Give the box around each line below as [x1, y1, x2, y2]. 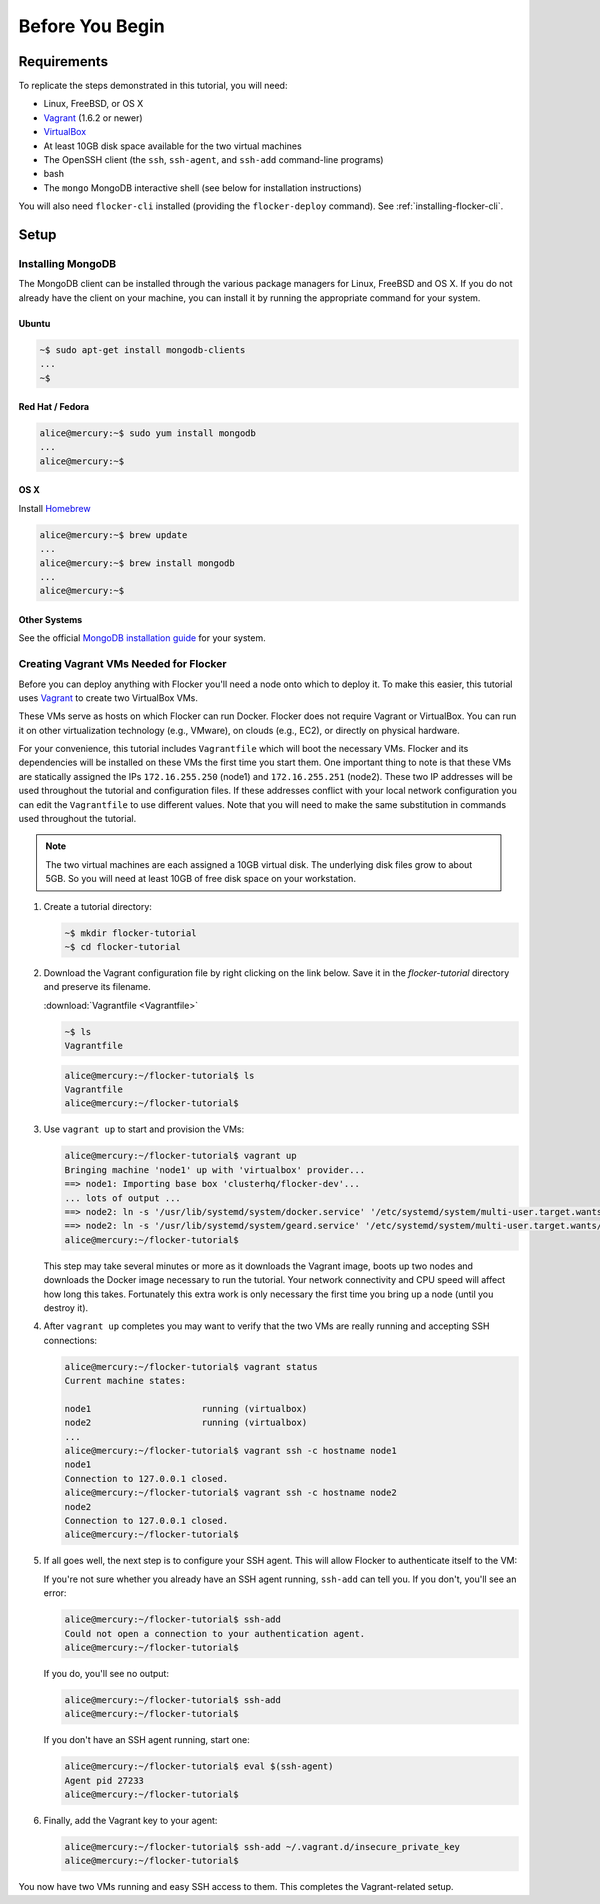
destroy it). [43, 1301, 89, 1314]
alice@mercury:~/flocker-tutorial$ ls [64, 1070, 255, 1081]
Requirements [18, 53, 109, 70]
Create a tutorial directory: [43, 900, 152, 912]
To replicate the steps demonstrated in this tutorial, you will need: [18, 80, 288, 92]
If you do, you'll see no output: [43, 1667, 170, 1679]
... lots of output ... [64, 1192, 182, 1204]
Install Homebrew [18, 502, 91, 514]
